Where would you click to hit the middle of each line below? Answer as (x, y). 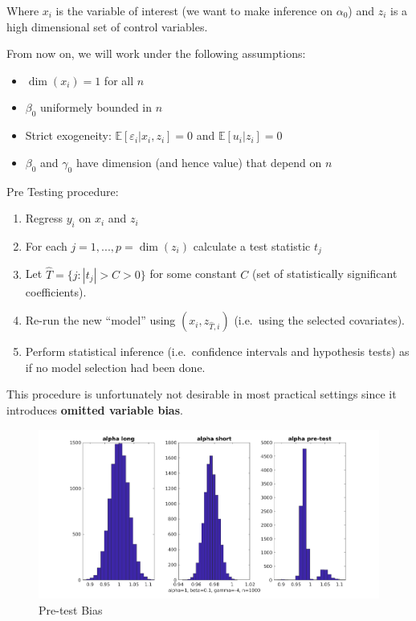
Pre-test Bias (71, 609)
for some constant (193, 274)
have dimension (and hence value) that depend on (199, 162)
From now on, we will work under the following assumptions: (156, 53)
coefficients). (56, 291)
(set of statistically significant (325, 274)
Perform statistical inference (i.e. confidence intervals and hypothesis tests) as (217, 351)
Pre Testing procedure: (63, 191)
